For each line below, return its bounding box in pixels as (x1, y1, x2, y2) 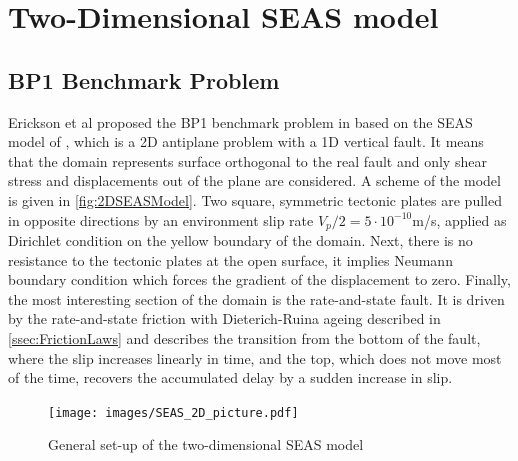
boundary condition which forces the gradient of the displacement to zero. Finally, (8, 269, 511, 290)
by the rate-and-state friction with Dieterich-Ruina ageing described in (8, 308, 441, 329)
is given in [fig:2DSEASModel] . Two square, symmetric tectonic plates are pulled (8, 189, 502, 210)
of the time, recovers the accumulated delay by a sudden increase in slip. (8, 367, 453, 388)
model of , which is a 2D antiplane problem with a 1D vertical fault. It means (8, 131, 484, 152)
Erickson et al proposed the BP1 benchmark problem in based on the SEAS (8, 111, 473, 132)
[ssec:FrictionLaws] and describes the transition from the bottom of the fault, (8, 327, 481, 348)
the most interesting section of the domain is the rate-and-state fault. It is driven (8, 288, 505, 309)
